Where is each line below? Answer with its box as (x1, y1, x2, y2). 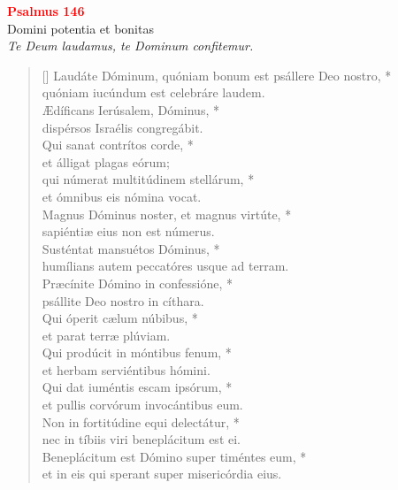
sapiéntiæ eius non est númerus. (42, 222, 215, 241)
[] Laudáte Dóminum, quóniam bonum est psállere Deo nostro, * (42, 65, 392, 84)
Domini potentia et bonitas (7, 19, 154, 37)
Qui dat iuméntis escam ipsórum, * (42, 378, 233, 396)
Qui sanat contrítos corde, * (42, 135, 194, 154)
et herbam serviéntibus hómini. (42, 360, 210, 379)
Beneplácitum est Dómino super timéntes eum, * (42, 447, 307, 465)
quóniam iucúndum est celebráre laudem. (42, 83, 265, 102)
